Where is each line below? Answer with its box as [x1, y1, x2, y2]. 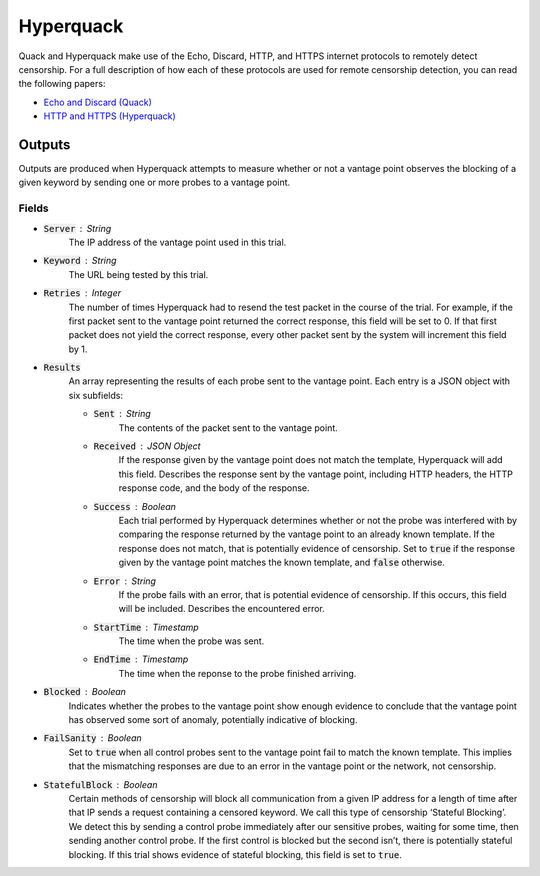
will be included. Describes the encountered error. [118, 603, 325, 615]
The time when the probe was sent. [118, 635, 265, 647]
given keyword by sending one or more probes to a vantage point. [18, 176, 291, 189]
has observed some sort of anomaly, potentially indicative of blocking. [68, 714, 358, 726]
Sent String [93, 408, 152, 420]
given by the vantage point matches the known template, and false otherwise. [118, 556, 445, 569]
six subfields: [68, 389, 124, 401]
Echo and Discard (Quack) [43, 96, 152, 108]
